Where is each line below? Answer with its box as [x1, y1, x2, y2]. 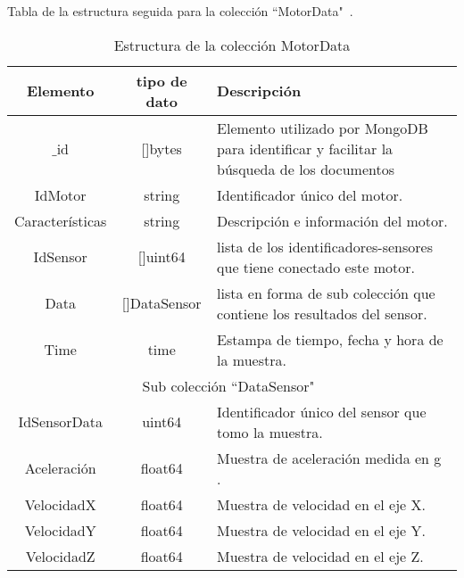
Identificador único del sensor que [217, 400, 427, 422]
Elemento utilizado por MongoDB [217, 117, 428, 138]
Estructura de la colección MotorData [113, 34, 351, 55]
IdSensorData [18, 411, 103, 433]
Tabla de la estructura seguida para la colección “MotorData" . [7, 2, 353, 20]
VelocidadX [24, 493, 96, 515]
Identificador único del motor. [217, 184, 403, 205]
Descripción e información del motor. [217, 210, 448, 231]
